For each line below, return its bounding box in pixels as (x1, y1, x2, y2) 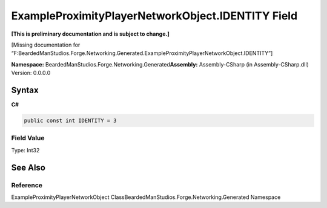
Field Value (11, 134, 45, 142)
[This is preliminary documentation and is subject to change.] (11, 30, 170, 37)
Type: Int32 (11, 146, 40, 154)
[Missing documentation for (11, 41, 81, 48)
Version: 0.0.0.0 (11, 70, 51, 77)
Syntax (11, 85, 39, 95)
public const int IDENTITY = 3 (24, 117, 117, 124)
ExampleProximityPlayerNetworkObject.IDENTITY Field (11, 9, 298, 22)
